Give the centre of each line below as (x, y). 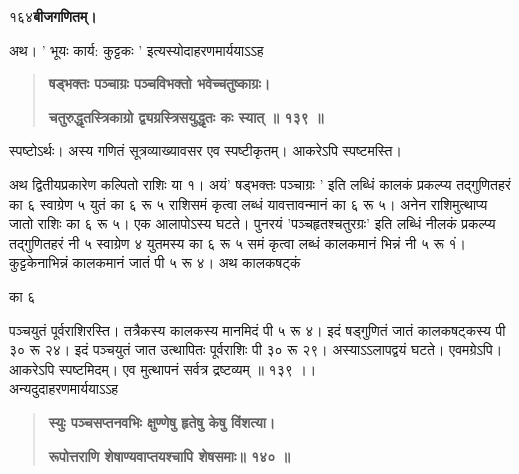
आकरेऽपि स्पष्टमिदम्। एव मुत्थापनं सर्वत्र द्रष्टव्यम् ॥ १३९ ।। (163, 368)
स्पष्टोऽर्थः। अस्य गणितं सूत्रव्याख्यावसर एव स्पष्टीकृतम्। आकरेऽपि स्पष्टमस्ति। (205, 150)
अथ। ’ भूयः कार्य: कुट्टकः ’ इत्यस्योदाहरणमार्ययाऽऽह (136, 49)
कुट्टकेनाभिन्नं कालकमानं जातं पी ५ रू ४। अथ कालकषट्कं (155, 262)
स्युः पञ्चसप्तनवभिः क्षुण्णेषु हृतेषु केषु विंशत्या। (162, 421)
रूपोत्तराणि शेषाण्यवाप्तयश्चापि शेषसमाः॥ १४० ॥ (169, 455)
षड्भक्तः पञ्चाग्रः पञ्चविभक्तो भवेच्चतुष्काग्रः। (159, 83)
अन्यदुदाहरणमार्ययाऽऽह (64, 388)
